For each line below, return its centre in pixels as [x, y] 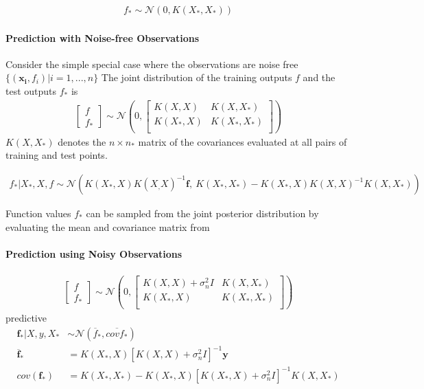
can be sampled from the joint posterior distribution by [202, 213]
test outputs [31, 91]
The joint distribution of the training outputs [197, 77]
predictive [26, 318]
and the [319, 77]
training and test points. [57, 155]
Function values [38, 213]
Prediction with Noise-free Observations [103, 37]
